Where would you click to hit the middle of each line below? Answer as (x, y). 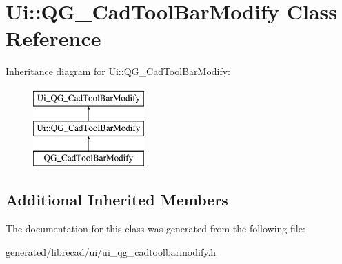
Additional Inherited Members (117, 200)
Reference (53, 38)
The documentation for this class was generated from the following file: (155, 229)
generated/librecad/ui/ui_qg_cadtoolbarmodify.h (111, 251)
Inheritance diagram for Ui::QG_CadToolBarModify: (118, 71)
